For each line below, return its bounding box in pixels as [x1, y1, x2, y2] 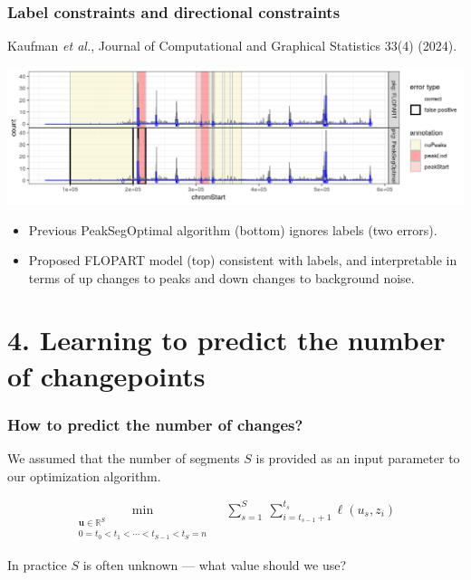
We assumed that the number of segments [7, 449, 240, 468]
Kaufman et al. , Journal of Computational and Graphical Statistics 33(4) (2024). [7, 36, 457, 55]
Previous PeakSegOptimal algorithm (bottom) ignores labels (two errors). [28, 220, 437, 239]
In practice [7, 556, 67, 575]
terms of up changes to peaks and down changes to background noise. [28, 268, 415, 287]
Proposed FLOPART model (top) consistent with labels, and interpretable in [28, 251, 457, 270]
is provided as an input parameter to [255, 449, 460, 468]
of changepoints [7, 357, 206, 394]
